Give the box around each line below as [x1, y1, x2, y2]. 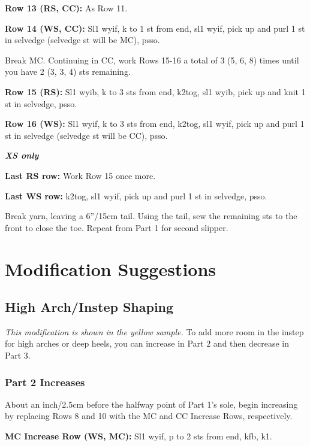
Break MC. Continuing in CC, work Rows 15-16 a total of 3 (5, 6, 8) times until [5, 53, 299, 66]
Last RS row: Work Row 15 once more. [5, 169, 156, 181]
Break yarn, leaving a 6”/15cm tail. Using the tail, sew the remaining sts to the [5, 210, 297, 222]
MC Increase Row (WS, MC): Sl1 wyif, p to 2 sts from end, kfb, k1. [5, 430, 272, 442]
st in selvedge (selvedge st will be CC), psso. [5, 129, 168, 141]
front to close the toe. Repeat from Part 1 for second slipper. [5, 221, 228, 233]
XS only [5, 149, 39, 162]
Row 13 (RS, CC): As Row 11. [5, 2, 128, 14]
